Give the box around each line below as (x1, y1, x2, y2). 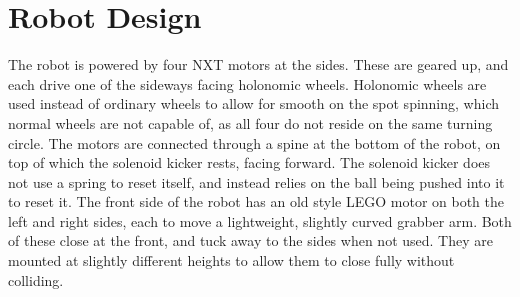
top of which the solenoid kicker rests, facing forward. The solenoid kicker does (8, 152, 491, 173)
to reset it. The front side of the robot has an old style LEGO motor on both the (8, 191, 505, 212)
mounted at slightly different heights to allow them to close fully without (8, 250, 455, 271)
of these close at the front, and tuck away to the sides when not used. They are (8, 230, 493, 251)
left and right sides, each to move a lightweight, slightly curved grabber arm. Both (8, 210, 512, 231)
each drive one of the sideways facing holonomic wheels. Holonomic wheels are (8, 73, 487, 94)
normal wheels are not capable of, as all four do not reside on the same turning (8, 112, 493, 133)
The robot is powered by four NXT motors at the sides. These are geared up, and (8, 54, 509, 75)
